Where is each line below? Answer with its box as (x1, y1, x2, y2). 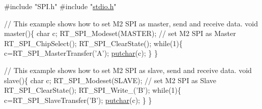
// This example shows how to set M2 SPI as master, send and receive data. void (4, 18, 258, 28)
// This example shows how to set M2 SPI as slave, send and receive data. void (4, 64, 252, 75)
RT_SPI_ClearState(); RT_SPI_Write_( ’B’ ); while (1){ (4, 85, 182, 95)
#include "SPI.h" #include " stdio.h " (4, 1, 117, 11)
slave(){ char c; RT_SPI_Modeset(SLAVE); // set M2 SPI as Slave (4, 75, 217, 85)
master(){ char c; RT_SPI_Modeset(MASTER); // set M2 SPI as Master (4, 28, 236, 39)
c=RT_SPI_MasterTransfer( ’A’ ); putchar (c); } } (4, 48, 158, 58)
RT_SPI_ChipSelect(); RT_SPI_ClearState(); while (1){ (4, 38, 183, 48)
